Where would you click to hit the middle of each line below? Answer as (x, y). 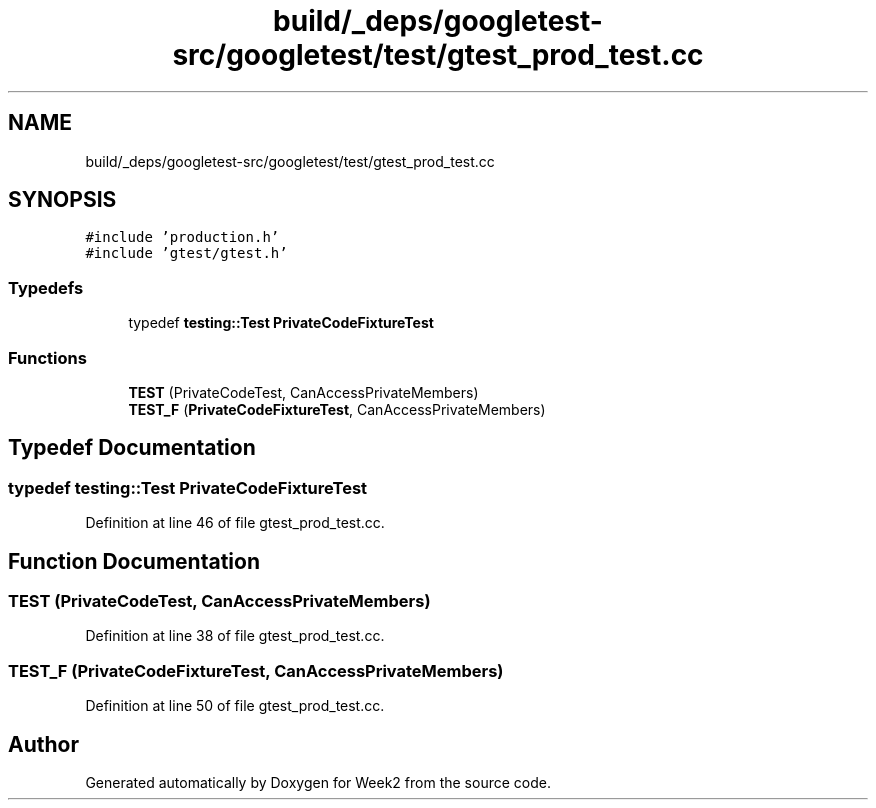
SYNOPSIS (62, 200)
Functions (47, 357)
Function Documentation (134, 561)
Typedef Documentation (132, 448)
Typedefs (46, 287)
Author (43, 744)
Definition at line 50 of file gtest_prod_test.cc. (235, 706)
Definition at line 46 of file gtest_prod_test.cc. (235, 523)
